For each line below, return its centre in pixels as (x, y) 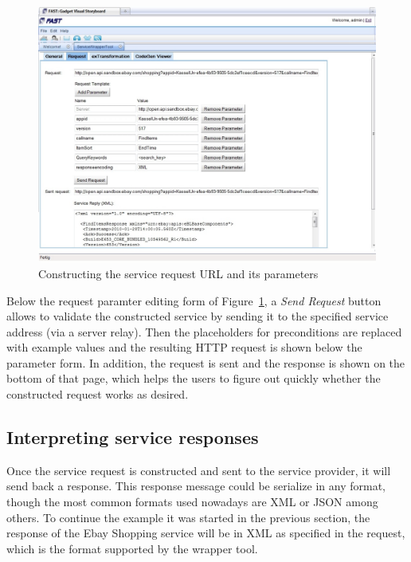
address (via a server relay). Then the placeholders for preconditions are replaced (204, 331)
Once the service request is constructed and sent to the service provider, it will (199, 470)
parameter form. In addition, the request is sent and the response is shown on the (206, 362)
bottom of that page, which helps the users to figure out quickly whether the (194, 378)
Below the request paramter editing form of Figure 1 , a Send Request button (194, 300)
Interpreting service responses (133, 437)
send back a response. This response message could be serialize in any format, (196, 486)
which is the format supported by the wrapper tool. (132, 548)
